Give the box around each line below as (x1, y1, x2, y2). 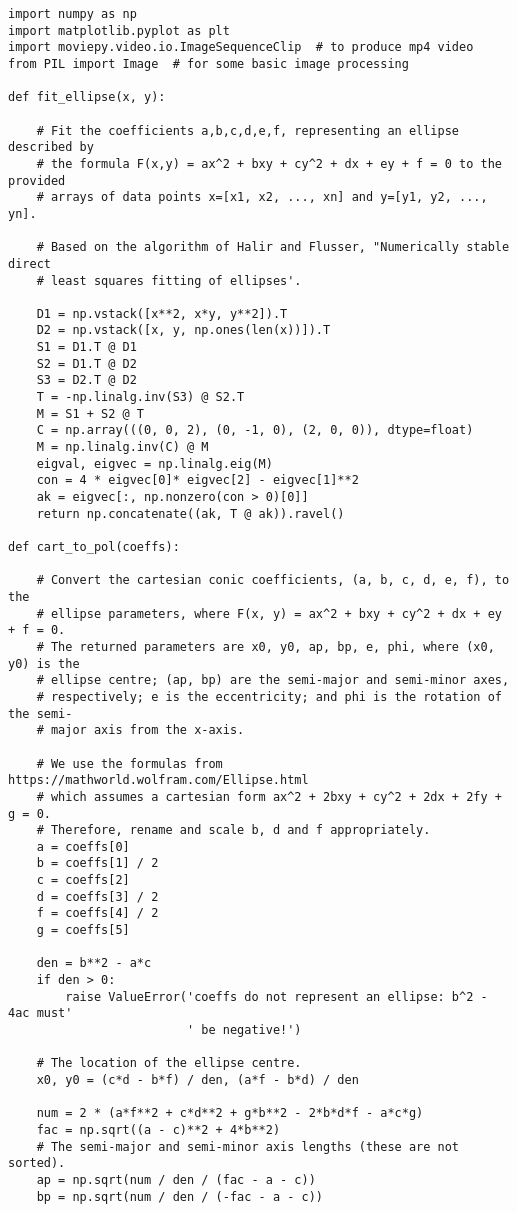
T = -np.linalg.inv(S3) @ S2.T (36, 390, 245, 405)
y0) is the (8, 656, 80, 671)
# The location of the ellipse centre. (36, 1056, 302, 1071)
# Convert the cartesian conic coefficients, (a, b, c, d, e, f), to (36, 573, 510, 588)
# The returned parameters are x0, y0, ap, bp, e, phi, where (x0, (36, 639, 495, 654)
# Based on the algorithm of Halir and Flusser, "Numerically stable (36, 240, 510, 255)
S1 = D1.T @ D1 (36, 340, 137, 355)
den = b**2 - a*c (36, 956, 152, 971)
